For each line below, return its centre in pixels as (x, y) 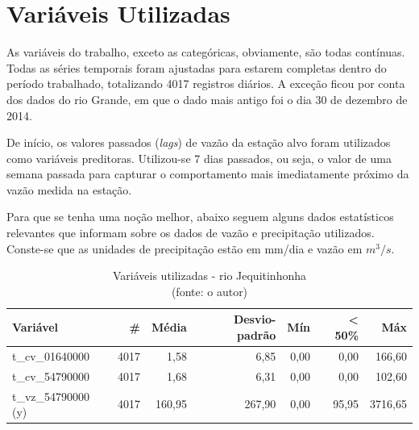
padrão (257, 335)
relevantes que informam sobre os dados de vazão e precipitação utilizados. (191, 233)
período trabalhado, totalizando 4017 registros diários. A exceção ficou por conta (206, 83)
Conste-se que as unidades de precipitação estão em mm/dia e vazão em (185, 248)
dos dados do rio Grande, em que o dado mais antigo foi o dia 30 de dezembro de (207, 99)
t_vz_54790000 (51, 396)
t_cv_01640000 (51, 355)
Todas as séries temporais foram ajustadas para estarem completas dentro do (197, 67)
